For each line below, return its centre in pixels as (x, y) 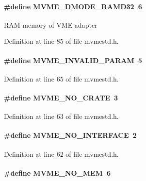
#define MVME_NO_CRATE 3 (61, 97)
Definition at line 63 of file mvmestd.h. (61, 116)
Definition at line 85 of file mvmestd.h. (61, 41)
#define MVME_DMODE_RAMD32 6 (73, 6)
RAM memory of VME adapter (51, 25)
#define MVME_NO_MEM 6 (57, 173)
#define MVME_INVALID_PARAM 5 (73, 60)
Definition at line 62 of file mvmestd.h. (61, 154)
